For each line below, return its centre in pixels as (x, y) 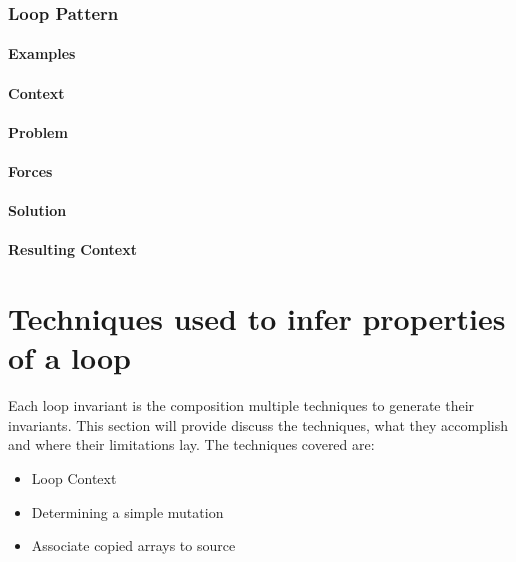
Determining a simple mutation (127, 511)
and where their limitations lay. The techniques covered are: (191, 444)
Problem (38, 131)
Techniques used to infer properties (257, 318)
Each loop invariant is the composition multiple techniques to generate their (241, 405)
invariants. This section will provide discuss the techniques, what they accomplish (258, 424)
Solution (37, 210)
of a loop (69, 357)
